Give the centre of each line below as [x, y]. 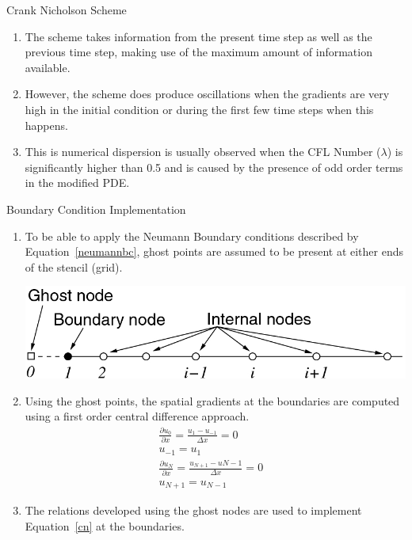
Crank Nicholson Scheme [67, 10]
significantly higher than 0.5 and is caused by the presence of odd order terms [214, 167]
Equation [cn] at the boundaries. [105, 525]
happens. [46, 125]
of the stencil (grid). [74, 266]
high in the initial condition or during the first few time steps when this [199, 109]
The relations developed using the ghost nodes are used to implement [193, 510]
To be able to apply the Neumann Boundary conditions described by [192, 236]
